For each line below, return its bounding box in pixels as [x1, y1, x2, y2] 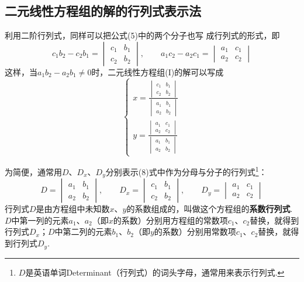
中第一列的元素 [11, 214, 69, 226]
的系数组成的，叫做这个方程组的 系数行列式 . [126, 203, 293, 215]
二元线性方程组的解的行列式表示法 [5, 2, 201, 20]
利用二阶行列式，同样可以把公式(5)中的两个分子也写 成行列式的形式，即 [5, 29, 280, 41]
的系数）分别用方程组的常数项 [113, 214, 228, 226]
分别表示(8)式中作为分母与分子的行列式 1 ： [105, 164, 267, 177]
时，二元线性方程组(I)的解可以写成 [91, 65, 224, 78]
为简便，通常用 [5, 165, 62, 177]
